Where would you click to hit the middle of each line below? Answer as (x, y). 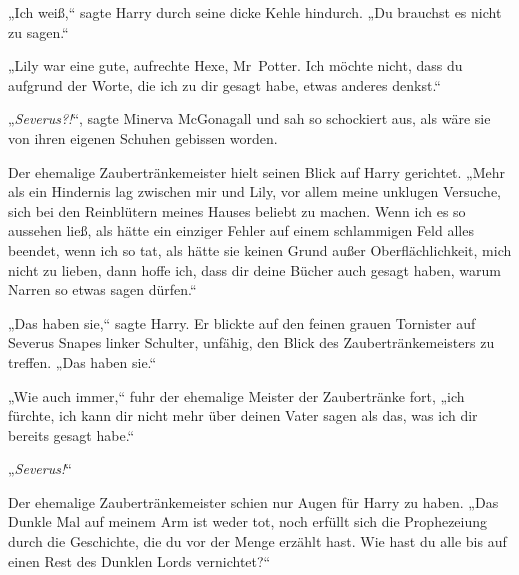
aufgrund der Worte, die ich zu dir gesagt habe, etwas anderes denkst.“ (224, 84)
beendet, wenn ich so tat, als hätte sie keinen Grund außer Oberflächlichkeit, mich (260, 249)
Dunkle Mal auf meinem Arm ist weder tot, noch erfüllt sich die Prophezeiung (248, 521)
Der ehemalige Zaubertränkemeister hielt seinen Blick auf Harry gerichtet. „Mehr (257, 171)
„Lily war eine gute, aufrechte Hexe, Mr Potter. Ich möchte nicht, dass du (235, 65)
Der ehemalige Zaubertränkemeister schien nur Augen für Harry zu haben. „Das (253, 501)
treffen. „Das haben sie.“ (82, 361)
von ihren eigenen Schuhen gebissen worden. (143, 137)
